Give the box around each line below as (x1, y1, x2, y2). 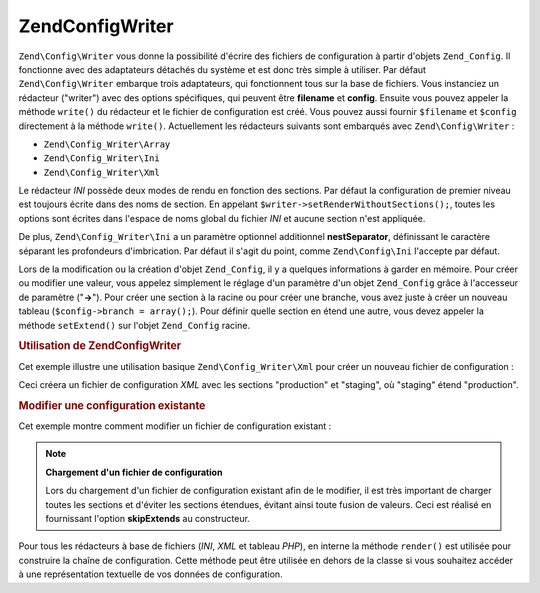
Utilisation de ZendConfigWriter (18, 339, 182, 353)
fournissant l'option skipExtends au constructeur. (45, 513, 250, 525)
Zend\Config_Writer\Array (43, 138, 171, 150)
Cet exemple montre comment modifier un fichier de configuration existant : (18, 420, 332, 432)
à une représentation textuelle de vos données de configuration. (18, 568, 284, 580)
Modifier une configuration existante (18, 398, 206, 412)
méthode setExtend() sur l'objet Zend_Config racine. (18, 319, 250, 331)
